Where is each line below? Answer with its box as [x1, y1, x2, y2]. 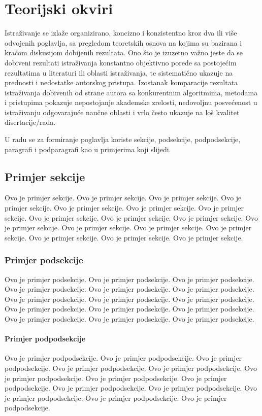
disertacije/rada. [5, 117, 56, 127]
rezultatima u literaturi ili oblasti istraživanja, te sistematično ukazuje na [5, 67, 233, 78]
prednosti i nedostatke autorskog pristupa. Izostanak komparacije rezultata [5, 77, 238, 88]
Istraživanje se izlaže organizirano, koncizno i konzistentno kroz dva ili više [5, 27, 237, 38]
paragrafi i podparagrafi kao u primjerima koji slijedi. [5, 144, 171, 154]
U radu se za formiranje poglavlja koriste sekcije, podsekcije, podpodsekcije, [5, 134, 241, 145]
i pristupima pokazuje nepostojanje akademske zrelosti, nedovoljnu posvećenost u [5, 97, 257, 108]
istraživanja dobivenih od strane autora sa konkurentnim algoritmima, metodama [5, 87, 258, 97]
